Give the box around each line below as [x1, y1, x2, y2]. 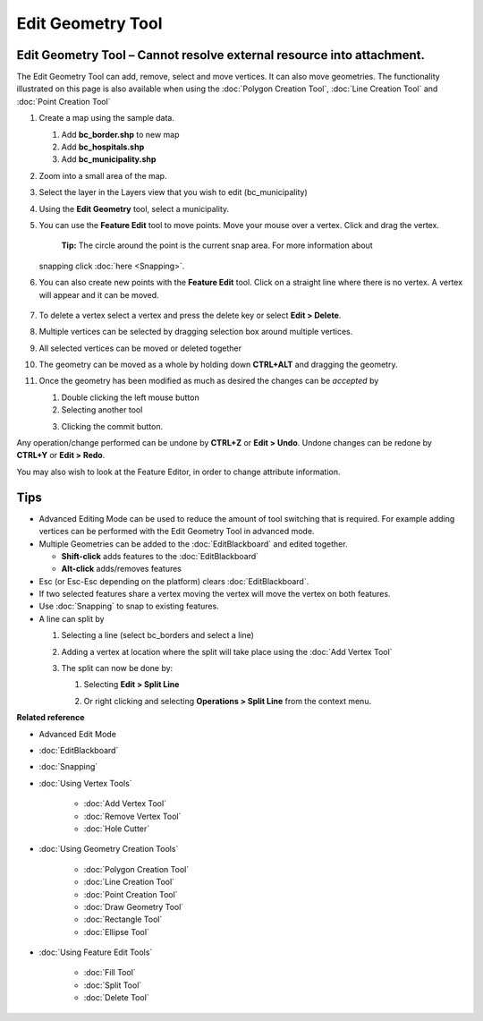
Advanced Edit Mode [38, 728, 116, 739]
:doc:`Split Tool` [83, 980, 142, 991]
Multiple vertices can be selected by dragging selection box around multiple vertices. [38, 327, 353, 337]
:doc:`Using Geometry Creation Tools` [38, 844, 179, 855]
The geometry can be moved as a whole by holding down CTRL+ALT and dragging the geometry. [38, 359, 398, 370]
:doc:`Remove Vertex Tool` [83, 811, 182, 821]
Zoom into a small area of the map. [38, 170, 167, 181]
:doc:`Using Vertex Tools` [38, 778, 133, 788]
